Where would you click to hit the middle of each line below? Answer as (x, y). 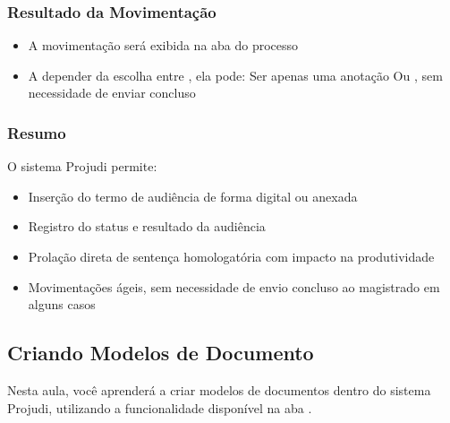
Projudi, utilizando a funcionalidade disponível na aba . (160, 407)
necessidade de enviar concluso (112, 93)
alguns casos (62, 304)
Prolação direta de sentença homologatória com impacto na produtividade (231, 256)
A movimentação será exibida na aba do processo (163, 45)
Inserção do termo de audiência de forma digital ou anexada (193, 196)
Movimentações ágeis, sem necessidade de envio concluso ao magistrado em (234, 286)
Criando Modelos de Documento (161, 353)
